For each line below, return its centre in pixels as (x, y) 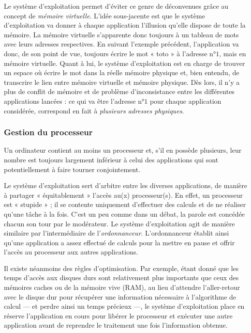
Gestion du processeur (48, 132)
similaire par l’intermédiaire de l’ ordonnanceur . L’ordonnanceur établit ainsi (117, 233)
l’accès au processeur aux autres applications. (71, 252)
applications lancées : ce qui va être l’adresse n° (74, 101)
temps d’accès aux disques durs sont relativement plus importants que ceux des (121, 277)
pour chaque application (185, 101)
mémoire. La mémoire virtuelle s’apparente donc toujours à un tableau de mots (121, 34)
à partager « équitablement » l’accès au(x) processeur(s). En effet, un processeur (123, 195)
